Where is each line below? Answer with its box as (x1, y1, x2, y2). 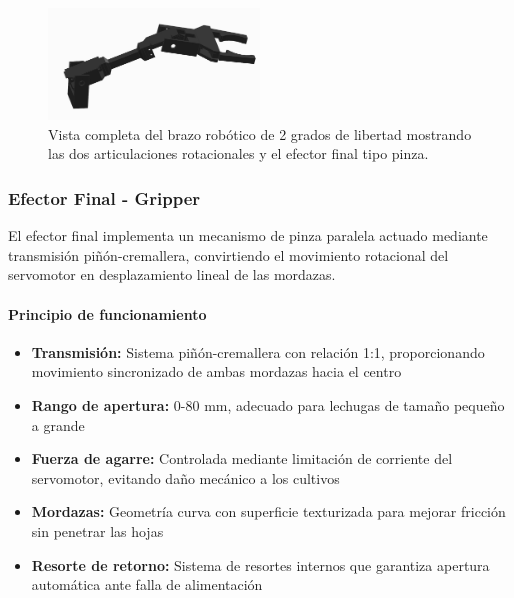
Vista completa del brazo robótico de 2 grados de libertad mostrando (48, 123, 472, 144)
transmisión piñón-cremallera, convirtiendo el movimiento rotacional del (8, 244, 449, 265)
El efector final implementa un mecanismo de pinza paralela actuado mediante (8, 225, 488, 246)
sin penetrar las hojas (31, 520, 164, 541)
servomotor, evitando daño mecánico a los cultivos (31, 467, 340, 488)
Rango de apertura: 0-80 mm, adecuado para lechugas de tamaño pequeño (31, 394, 505, 415)
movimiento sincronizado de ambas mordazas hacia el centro (31, 361, 402, 382)
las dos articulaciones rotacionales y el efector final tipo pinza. (48, 143, 429, 164)
